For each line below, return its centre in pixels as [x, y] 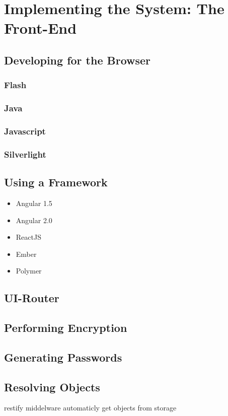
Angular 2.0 [34, 220]
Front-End [41, 28]
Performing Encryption [66, 328]
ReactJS [28, 237]
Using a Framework [56, 182]
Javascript [25, 131]
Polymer [29, 271]
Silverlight [25, 154]
